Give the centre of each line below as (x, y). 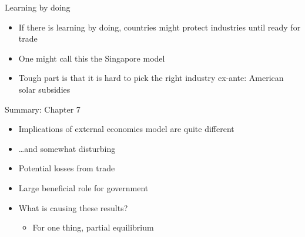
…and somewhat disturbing (67, 148)
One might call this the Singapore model (92, 58)
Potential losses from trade (67, 168)
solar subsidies (44, 89)
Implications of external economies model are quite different (126, 129)
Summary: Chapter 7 (43, 109)
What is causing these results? (73, 207)
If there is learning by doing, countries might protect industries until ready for (160, 27)
